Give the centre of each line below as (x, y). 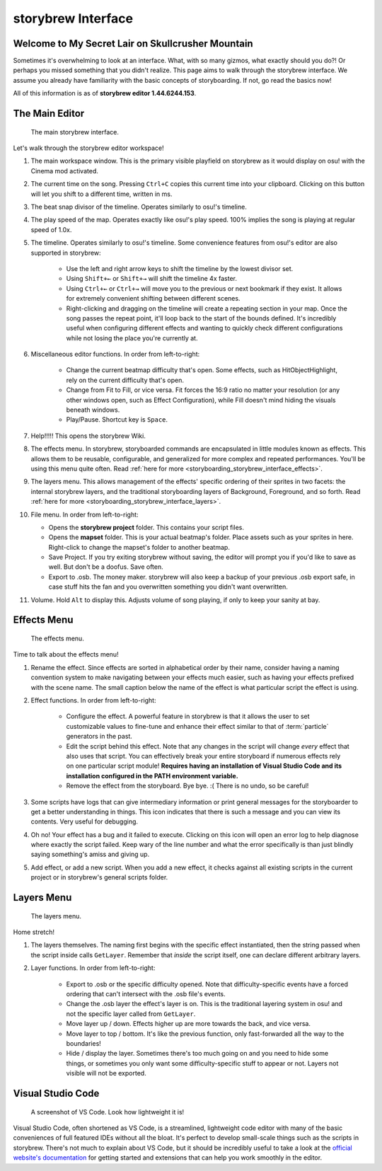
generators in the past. (99, 737)
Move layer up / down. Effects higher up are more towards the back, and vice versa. (189, 1024)
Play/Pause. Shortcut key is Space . (117, 420)
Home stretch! (34, 932)
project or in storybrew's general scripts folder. (99, 877)
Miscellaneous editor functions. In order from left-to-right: (115, 354)
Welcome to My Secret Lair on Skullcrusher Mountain (133, 44)
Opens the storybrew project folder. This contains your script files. (146, 527)
